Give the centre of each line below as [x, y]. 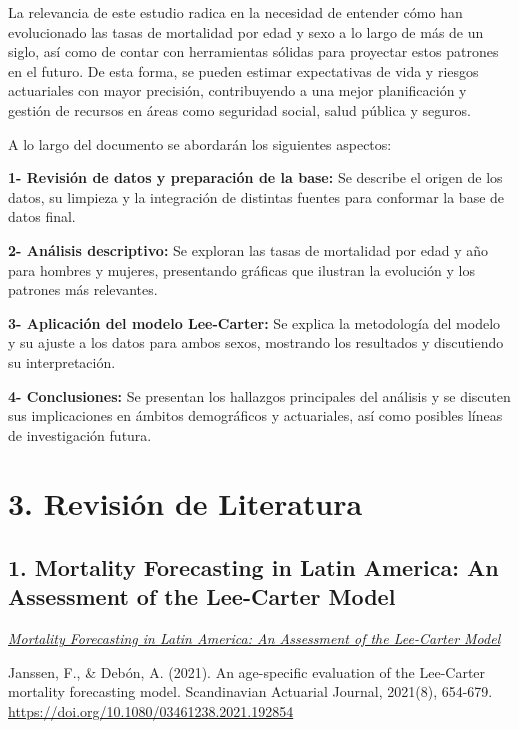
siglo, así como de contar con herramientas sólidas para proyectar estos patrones [253, 51]
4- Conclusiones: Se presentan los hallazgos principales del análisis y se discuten [259, 395]
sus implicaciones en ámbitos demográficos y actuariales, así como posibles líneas [255, 415]
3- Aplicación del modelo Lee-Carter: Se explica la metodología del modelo [254, 322]
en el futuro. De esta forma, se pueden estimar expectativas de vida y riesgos [243, 70]
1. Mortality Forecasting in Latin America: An [253, 567]
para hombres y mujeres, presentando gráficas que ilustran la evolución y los [241, 269]
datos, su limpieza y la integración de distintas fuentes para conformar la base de [256, 196]
